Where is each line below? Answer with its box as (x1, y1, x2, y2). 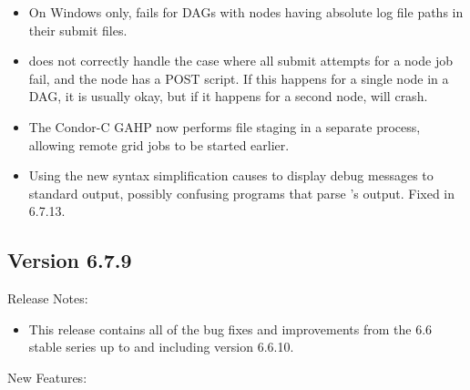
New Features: (7, 367, 87, 386)
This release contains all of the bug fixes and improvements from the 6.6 (28, 319, 433, 338)
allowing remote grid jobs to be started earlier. (28, 135, 290, 154)
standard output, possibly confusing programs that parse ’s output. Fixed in (28, 183, 455, 202)
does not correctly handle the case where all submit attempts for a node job (28, 51, 453, 70)
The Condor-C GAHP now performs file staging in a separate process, (28, 117, 421, 136)
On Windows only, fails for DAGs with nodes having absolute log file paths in (28, 3, 464, 21)
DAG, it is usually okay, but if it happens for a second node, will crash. (28, 87, 428, 106)
